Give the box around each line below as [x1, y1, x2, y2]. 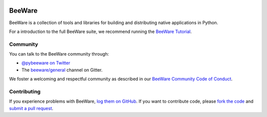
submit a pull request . [9, 105, 54, 111]
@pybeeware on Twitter [21, 60, 70, 66]
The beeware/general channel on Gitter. [21, 67, 103, 73]
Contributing [9, 88, 41, 95]
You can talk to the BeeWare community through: [9, 51, 109, 57]
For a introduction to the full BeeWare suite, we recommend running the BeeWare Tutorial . [9, 29, 192, 34]
